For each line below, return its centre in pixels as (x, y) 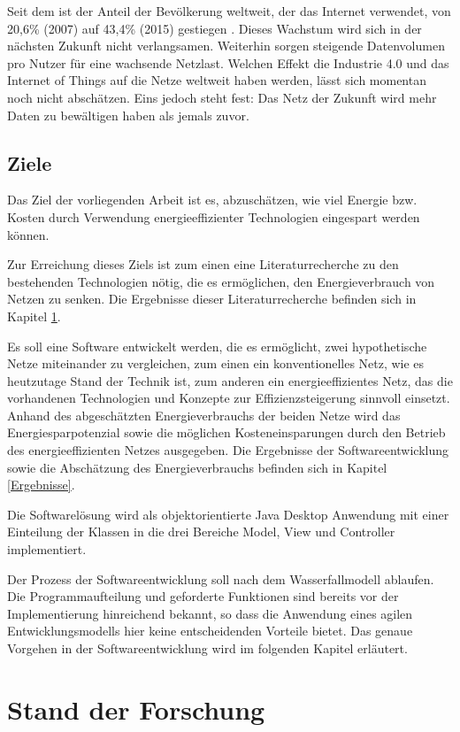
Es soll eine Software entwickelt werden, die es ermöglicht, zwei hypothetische (217, 346)
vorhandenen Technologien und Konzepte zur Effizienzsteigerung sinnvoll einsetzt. (229, 398)
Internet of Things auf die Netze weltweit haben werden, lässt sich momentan (217, 80)
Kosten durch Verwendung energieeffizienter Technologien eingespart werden (214, 216)
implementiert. (47, 549)
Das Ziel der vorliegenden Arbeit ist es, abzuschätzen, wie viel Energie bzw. (212, 200)
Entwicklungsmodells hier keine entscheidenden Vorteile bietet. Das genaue (210, 631)
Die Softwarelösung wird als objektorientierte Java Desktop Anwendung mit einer (228, 514)
